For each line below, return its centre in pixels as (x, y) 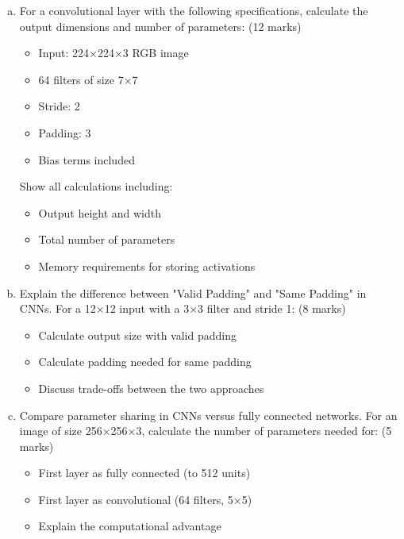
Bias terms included (87, 159)
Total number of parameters (107, 239)
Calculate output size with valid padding (137, 335)
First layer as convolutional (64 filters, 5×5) (145, 499)
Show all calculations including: (96, 186)
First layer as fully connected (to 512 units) (144, 473)
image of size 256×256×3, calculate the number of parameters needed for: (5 (206, 431)
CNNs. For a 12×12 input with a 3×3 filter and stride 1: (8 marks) (183, 308)
